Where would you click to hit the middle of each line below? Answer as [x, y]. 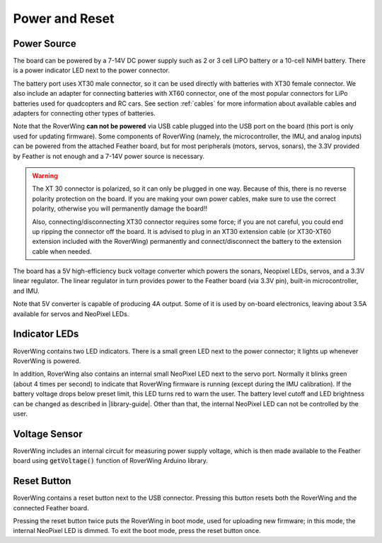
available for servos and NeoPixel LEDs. [71, 314]
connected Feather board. [51, 508]
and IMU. [27, 291]
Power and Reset [64, 18]
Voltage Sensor [48, 433]
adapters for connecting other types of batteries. [84, 113]
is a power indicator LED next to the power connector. [91, 70]
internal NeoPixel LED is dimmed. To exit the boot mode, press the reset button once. [137, 531]
